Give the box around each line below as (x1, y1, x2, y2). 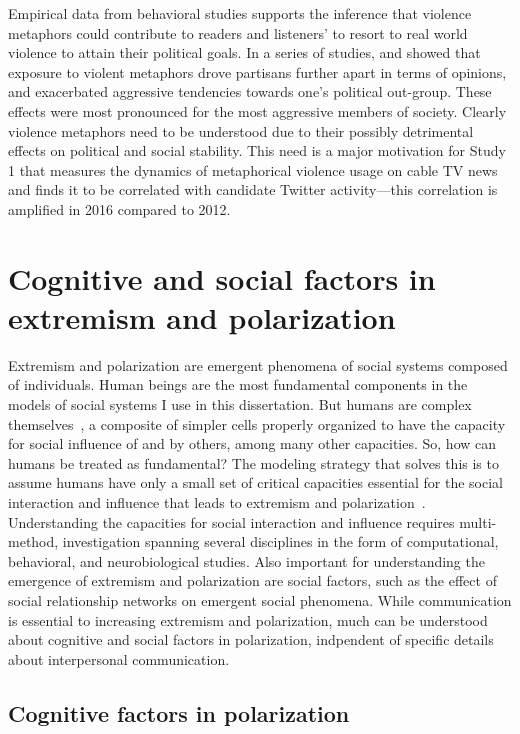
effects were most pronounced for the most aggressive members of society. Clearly (8, 100, 507, 121)
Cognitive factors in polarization (8, 697, 350, 728)
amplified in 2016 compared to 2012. (8, 198, 231, 219)
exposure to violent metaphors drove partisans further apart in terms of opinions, (8, 61, 507, 82)
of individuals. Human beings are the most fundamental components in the (8, 374, 468, 395)
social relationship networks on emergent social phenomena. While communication (8, 589, 512, 610)
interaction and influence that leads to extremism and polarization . (8, 492, 426, 512)
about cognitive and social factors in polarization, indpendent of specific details (8, 629, 494, 650)
